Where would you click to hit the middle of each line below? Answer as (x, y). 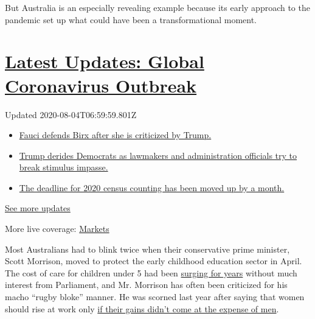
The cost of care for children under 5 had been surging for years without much (151, 272)
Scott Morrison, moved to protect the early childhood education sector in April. (154, 261)
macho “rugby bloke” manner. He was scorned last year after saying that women (155, 297)
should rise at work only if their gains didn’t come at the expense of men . (142, 308)
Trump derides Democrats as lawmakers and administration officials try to (158, 155)
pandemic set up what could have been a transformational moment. (131, 19)
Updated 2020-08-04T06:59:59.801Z (71, 114)
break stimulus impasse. (64, 167)
